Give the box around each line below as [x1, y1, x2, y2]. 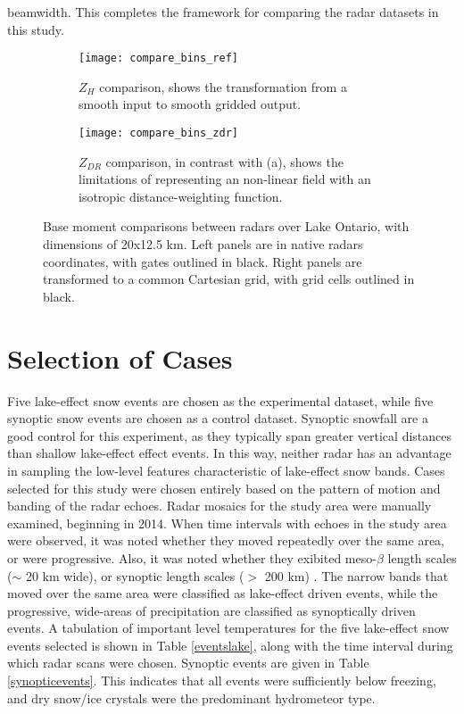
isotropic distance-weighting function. [79, 187, 283, 205]
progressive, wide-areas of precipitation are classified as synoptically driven [7, 601, 416, 619]
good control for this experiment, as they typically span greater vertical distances [7, 426, 452, 444]
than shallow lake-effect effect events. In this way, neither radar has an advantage [7, 444, 452, 462]
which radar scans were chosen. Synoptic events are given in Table [7, 653, 369, 672]
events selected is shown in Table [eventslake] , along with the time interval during [7, 635, 453, 654]
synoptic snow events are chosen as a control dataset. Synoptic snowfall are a [7, 409, 428, 428]
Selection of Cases [7, 339, 233, 376]
